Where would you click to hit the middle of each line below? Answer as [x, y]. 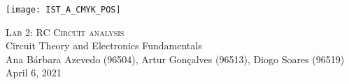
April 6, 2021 [34, 73]
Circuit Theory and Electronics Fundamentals [104, 45]
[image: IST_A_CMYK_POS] [63, 10]
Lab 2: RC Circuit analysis [65, 32]
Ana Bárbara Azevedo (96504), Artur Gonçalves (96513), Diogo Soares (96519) [175, 59]
